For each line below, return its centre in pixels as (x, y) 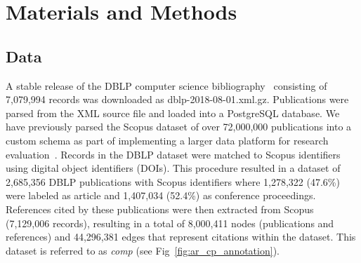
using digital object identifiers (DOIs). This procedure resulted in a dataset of (173, 168)
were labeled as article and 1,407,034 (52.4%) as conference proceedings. (161, 195)
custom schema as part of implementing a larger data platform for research (167, 140)
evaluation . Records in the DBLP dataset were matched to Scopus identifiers (173, 154)
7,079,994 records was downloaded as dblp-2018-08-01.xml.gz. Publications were (177, 99)
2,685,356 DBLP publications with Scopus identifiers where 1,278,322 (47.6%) (173, 181)
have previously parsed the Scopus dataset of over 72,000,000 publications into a (179, 127)
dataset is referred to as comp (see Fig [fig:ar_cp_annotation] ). (143, 250)
